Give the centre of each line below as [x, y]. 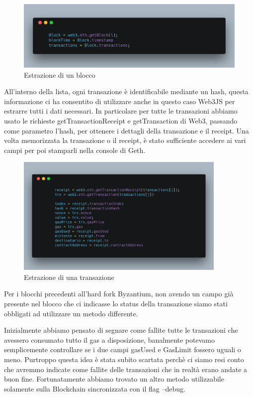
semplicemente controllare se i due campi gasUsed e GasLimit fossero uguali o [123, 349]
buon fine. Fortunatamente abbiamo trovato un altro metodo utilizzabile [114, 379]
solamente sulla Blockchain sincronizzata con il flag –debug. [95, 388]
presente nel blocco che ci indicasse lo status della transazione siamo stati [116, 303]
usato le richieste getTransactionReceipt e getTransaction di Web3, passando [121, 120]
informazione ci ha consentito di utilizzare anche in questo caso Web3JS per [120, 101]
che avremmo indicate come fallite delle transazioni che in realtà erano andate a [126, 369]
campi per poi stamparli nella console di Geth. [75, 150]
